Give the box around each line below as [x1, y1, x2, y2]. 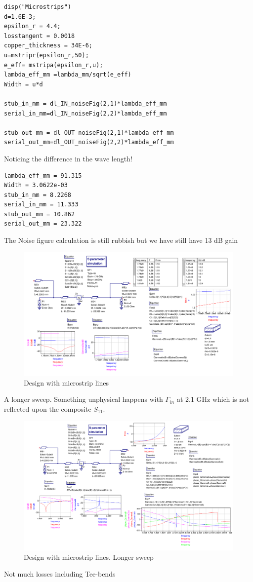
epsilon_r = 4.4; [4, 23, 61, 30]
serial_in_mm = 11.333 [4, 201, 79, 208]
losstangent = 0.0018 [4, 32, 75, 39]
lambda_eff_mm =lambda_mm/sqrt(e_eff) [4, 71, 131, 78]
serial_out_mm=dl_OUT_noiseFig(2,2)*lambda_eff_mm [4, 139, 174, 146]
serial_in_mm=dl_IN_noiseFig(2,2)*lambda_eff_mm [4, 110, 167, 117]
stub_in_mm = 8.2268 [4, 191, 72, 198]
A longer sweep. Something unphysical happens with [4, 394, 163, 404]
